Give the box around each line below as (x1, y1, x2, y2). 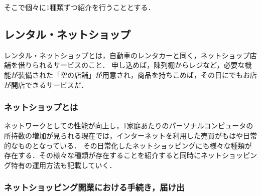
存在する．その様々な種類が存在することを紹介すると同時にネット (4, 150, 222, 160)
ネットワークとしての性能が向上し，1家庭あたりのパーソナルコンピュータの (4, 120, 253, 131)
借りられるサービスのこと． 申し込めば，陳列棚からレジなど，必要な (18, 60, 245, 70)
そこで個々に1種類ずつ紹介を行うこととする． (4, 2, 155, 12)
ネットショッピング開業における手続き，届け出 (4, 181, 185, 193)
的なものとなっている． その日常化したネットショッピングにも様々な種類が (4, 140, 252, 150)
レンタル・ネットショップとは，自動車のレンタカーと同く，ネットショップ (4, 50, 250, 60)
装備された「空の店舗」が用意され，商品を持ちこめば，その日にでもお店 (18, 69, 257, 80)
